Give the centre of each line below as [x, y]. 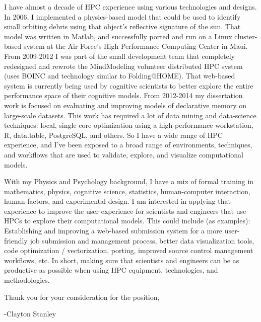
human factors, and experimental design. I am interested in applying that [117, 201]
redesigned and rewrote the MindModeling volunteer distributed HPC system [123, 66]
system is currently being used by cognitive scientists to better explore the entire [129, 85]
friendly [16, 240]
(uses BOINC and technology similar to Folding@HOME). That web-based [120, 76]
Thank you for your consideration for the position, [82, 297]
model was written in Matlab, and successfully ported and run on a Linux [118, 36]
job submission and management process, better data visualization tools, [142, 240]
